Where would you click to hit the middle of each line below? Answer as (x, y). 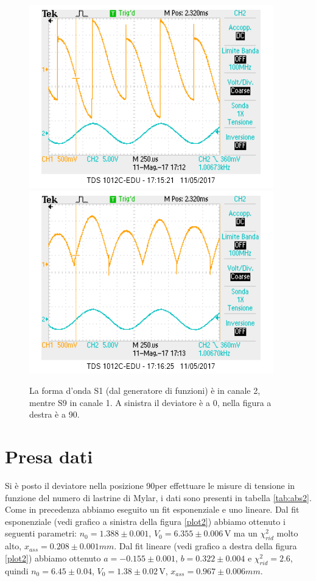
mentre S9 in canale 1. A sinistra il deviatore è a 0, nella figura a (150, 402)
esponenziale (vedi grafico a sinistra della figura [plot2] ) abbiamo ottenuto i (145, 521)
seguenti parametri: (41, 533)
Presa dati (49, 456)
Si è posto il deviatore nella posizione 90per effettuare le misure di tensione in (150, 486)
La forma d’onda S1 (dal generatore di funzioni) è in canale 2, (145, 390)
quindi (17, 570)
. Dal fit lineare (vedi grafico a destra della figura (205, 546)
